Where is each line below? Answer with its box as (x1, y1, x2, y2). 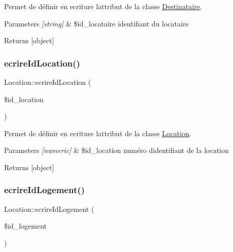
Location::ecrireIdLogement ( (4, 203, 94, 214)
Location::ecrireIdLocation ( (4, 77, 91, 87)
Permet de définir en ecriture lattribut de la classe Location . (4, 128, 191, 138)
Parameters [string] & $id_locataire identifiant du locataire (4, 18, 189, 28)
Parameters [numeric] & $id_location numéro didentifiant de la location (4, 145, 229, 155)
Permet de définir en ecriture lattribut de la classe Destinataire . (4, 1, 202, 11)
